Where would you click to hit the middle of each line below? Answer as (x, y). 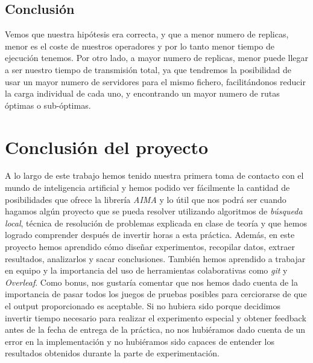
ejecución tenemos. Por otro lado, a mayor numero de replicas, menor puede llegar (157, 58)
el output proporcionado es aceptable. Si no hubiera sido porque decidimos (143, 306)
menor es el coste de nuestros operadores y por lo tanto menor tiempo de (140, 46)
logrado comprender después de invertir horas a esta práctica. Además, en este (150, 235)
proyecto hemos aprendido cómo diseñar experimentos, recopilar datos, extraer (150, 247)
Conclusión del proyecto (107, 146)
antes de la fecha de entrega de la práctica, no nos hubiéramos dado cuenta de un (155, 329)
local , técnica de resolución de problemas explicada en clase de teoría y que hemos (156, 223)
